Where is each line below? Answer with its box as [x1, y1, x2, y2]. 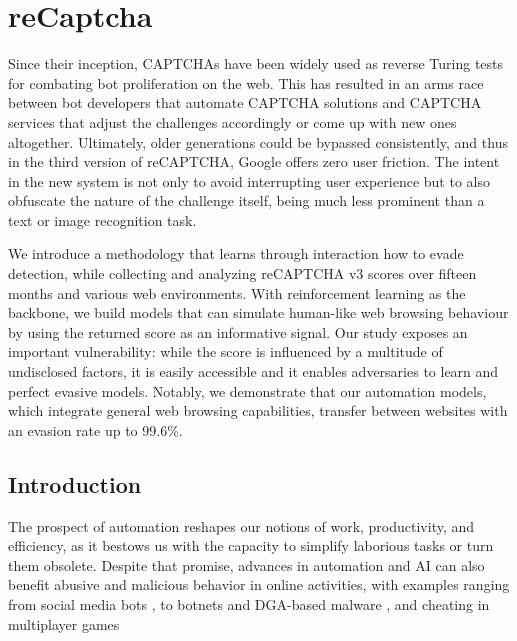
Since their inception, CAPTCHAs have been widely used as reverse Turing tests [8, 53, 504, 74]
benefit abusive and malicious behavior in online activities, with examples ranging [8, 574, 510, 595]
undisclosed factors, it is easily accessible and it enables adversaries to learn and [8, 361, 499, 382]
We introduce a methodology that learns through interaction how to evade [8, 243, 464, 264]
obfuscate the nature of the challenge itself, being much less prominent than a [8, 190, 485, 211]
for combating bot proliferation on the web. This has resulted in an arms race [8, 72, 484, 93]
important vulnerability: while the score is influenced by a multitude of [8, 341, 443, 362]
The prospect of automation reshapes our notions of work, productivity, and [8, 515, 475, 536]
